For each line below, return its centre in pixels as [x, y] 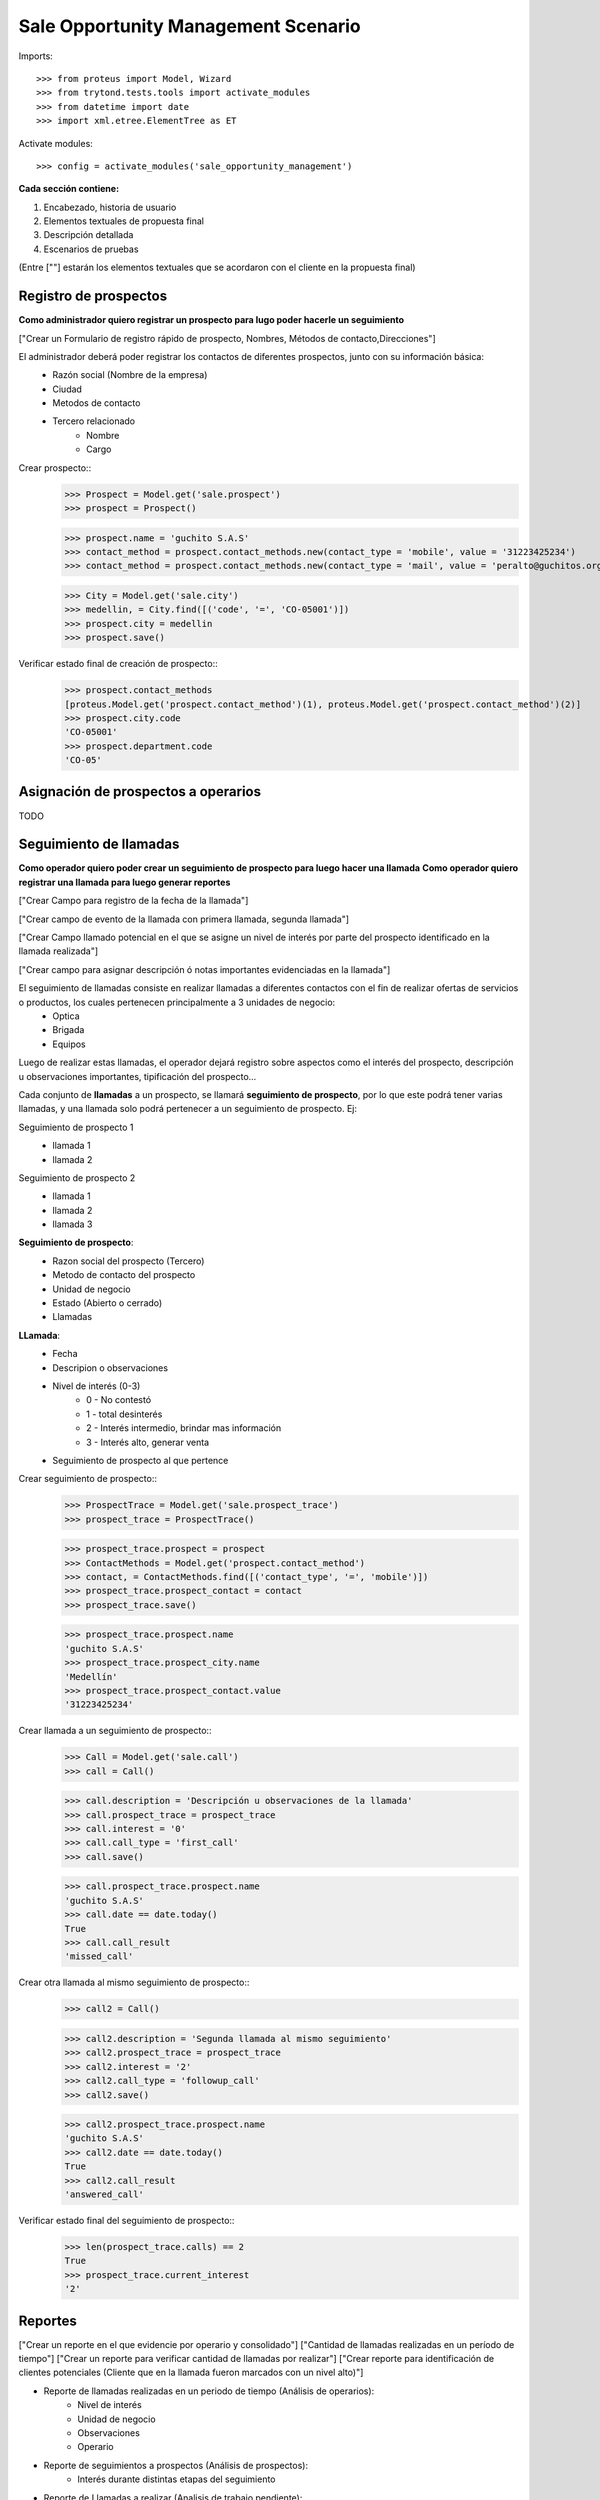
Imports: [36, 56]
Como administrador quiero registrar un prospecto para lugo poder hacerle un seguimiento [211, 320]
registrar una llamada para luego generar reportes [124, 882]
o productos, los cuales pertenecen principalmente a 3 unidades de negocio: [177, 1002]
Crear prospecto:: [55, 467]
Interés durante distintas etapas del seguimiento [176, 2479]
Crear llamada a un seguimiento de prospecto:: [115, 1731]
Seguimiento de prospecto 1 [76, 1127]
